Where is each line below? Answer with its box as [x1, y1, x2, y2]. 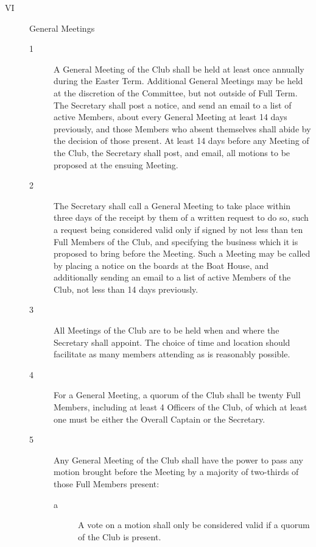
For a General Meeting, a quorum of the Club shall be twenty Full [54, 388, 301, 401]
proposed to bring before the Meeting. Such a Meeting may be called [54, 247, 311, 260]
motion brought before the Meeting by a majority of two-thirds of [54, 465, 299, 478]
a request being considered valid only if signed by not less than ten [54, 223, 303, 235]
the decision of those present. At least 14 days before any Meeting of [54, 134, 309, 147]
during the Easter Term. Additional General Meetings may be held [54, 74, 303, 87]
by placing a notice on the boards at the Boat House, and [54, 259, 269, 271]
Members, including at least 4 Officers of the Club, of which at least [54, 401, 307, 413]
